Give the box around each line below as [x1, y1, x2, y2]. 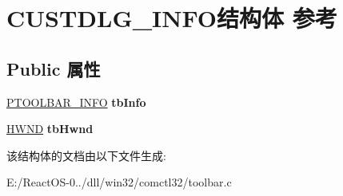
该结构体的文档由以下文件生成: [6, 147, 166, 163]
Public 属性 [6, 56, 101, 80]
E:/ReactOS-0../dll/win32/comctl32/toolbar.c [6, 174, 232, 190]
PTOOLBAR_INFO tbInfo [6, 93, 146, 110]
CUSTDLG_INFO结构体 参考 [6, 2, 337, 34]
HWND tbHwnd [6, 120, 94, 137]
